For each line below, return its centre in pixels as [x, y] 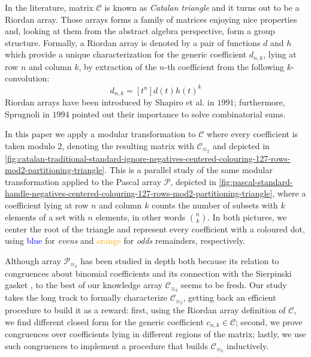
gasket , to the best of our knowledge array [84, 285]
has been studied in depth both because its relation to [180, 260]
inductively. [248, 345]
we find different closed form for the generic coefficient [104, 321]
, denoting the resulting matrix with [128, 145]
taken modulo [30, 145]
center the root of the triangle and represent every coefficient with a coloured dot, [155, 229]
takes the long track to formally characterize [86, 297]
